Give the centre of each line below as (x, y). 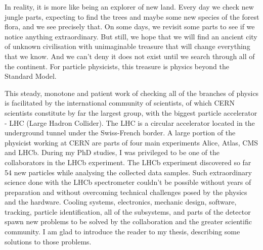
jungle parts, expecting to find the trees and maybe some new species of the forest (132, 16)
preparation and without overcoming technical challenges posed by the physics (126, 192)
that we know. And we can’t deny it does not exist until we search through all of (130, 56)
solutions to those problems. (48, 241)
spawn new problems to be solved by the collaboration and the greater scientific (128, 221)
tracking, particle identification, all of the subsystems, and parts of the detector (128, 211)
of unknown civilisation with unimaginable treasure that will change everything (127, 46)
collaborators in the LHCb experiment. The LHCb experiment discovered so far (128, 162)
